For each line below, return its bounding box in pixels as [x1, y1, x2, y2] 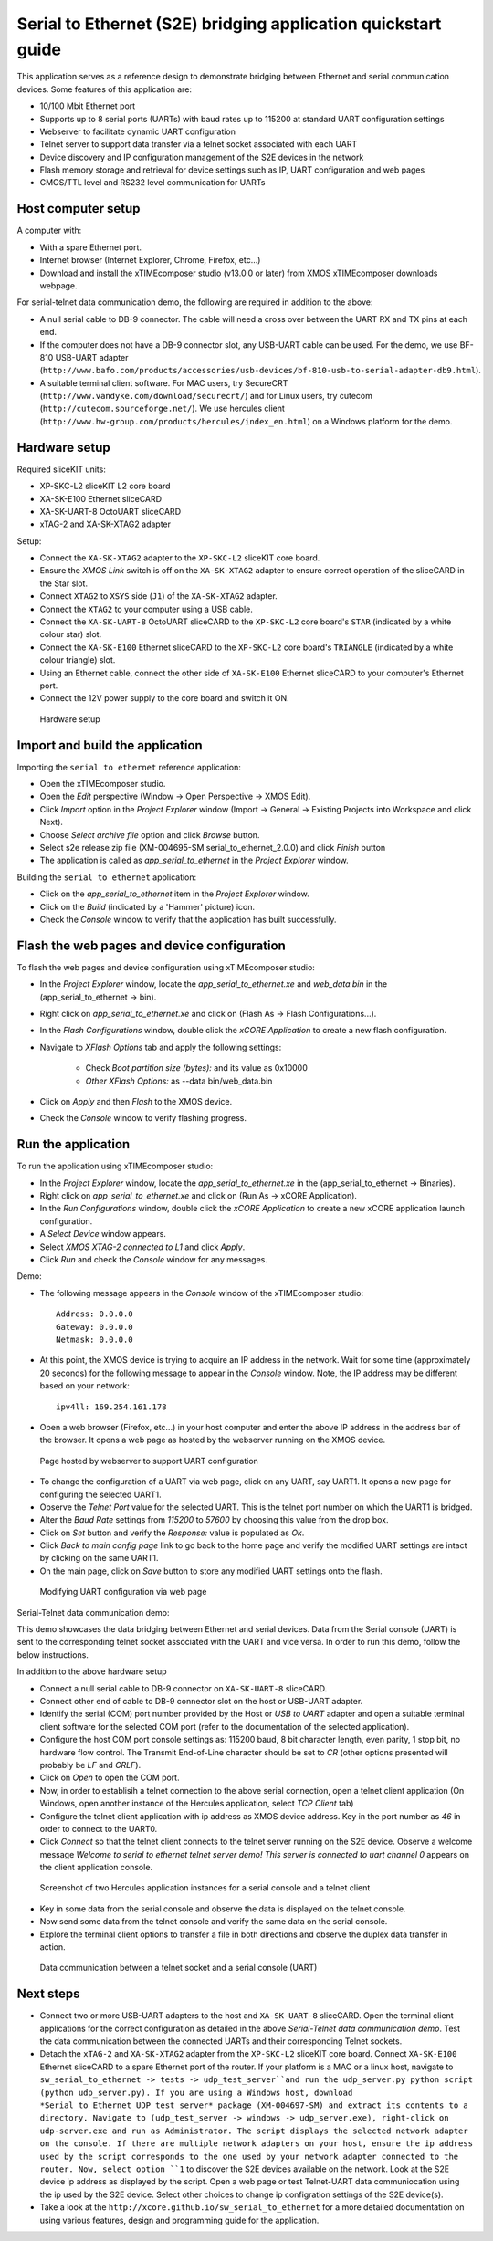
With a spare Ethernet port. [39, 242, 142, 253]
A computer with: [16, 225, 82, 236]
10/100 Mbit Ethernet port [39, 100, 136, 111]
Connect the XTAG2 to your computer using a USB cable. [39, 603, 253, 614]
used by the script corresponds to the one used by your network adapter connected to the [39, 2151, 459, 2162]
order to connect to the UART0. [39, 1823, 158, 1834]
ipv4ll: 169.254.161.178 [56, 1401, 167, 1412]
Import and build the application [16, 738, 203, 753]
